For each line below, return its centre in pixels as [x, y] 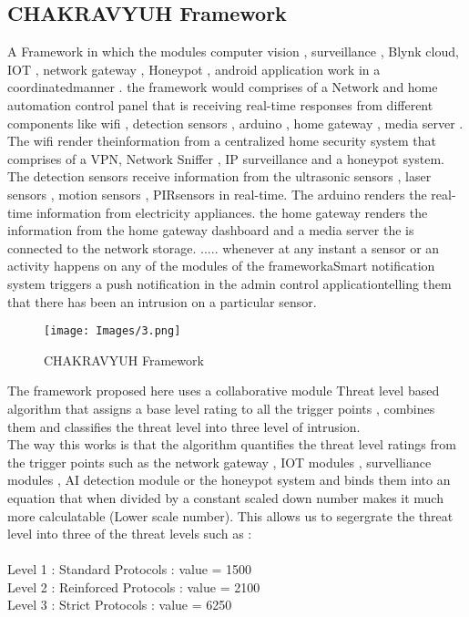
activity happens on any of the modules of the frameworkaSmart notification [221, 266]
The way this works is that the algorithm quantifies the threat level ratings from [232, 444]
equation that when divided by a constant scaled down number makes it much [225, 497]
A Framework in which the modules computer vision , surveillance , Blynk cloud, [233, 51]
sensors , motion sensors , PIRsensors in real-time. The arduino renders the [217, 194]
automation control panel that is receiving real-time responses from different [220, 104]
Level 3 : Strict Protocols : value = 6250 [120, 605]
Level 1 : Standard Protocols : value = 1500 [130, 569]
